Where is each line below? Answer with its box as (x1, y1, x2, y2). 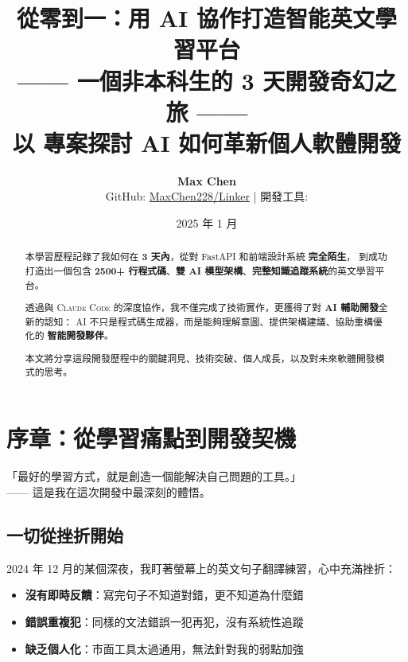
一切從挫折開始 (6, 523, 123, 547)
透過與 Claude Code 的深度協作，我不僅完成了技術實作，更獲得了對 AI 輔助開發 (25, 301, 379, 315)
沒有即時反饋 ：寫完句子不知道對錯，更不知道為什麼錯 (25, 586, 304, 603)
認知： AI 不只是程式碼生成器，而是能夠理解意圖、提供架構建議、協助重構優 (44, 314, 383, 328)
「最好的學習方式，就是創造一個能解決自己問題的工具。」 (6, 468, 301, 485)
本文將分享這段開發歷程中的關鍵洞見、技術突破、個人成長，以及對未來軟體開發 (25, 352, 375, 365)
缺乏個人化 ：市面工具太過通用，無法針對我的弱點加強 (25, 640, 304, 656)
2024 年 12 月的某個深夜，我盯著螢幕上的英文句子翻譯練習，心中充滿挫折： (6, 559, 396, 576)
